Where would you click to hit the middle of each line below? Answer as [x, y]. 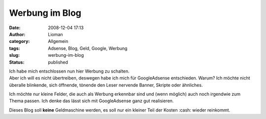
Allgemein [58, 41]
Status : [17, 62]
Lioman [56, 34]
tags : [15, 48]
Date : [15, 28]
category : [19, 41]
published [58, 62]
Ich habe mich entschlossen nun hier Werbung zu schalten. [69, 71]
